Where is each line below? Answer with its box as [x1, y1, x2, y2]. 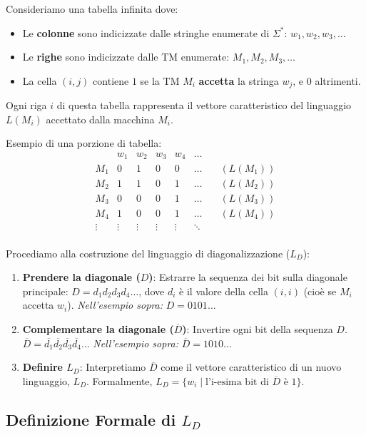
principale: [22, 283, 68, 298]
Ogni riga [6, 98, 47, 113]
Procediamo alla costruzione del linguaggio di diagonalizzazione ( [6, 245, 290, 260]
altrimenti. [315, 73, 361, 88]
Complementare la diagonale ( [22, 322, 174, 337]
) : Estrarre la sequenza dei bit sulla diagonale [148, 270, 347, 285]
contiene [93, 73, 129, 88]
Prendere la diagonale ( [22, 270, 141, 285]
